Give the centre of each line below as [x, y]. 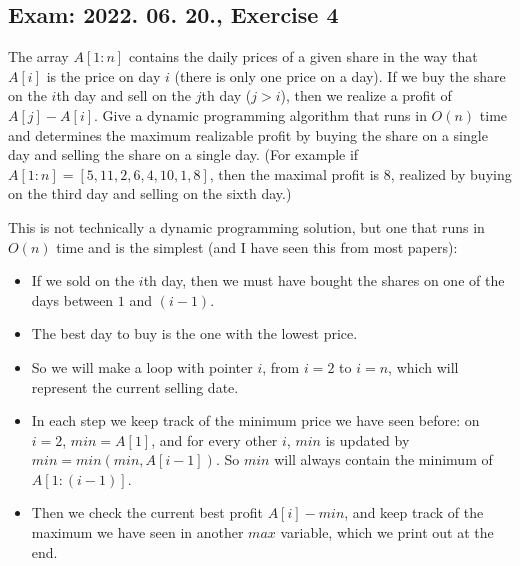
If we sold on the [83, 280]
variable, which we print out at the [387, 532]
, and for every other [214, 439]
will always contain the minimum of [383, 459]
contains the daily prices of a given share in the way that [303, 56]
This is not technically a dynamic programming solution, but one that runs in [246, 226]
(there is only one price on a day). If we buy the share [340, 75]
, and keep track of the [414, 512]
